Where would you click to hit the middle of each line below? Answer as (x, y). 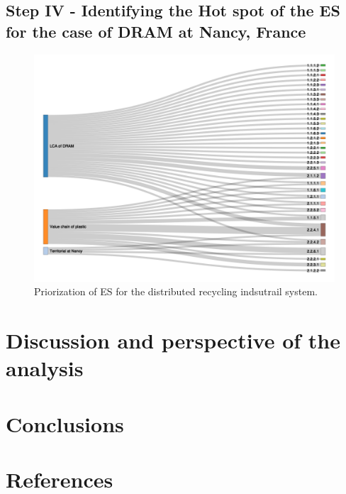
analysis (45, 368)
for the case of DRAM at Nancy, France (156, 31)
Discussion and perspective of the (173, 340)
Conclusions (65, 423)
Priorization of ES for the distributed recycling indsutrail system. (176, 291)
